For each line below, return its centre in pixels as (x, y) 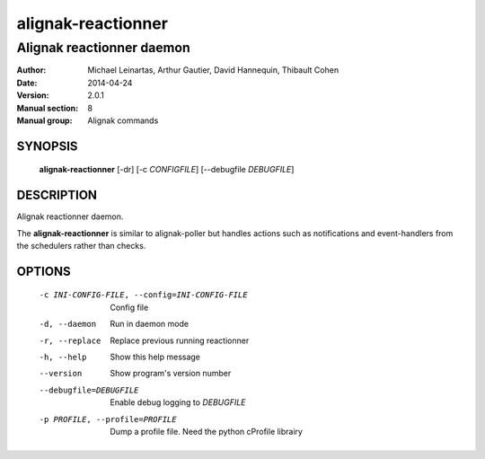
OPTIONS (44, 271)
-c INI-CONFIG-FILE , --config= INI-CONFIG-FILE (143, 295)
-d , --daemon (68, 324)
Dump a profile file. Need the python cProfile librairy (206, 431)
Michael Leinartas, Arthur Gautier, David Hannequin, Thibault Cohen (213, 70)
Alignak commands (123, 120)
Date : (27, 83)
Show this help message (155, 357)
